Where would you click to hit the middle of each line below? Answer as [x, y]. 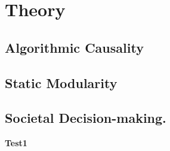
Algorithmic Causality [74, 47]
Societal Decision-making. [86, 118]
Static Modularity [61, 82]
